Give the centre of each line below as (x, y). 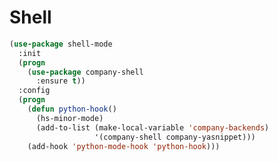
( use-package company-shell (85, 72)
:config (34, 91)
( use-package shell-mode (61, 44)
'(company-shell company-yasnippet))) (175, 137)
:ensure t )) (60, 81)
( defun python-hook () (72, 109)
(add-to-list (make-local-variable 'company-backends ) (152, 127)
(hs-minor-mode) (69, 118)
